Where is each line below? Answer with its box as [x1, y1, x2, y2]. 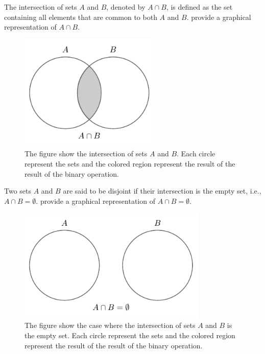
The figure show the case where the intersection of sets [25, 320, 196, 331]
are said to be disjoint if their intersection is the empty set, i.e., [63, 185, 261, 196]
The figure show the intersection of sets [25, 148, 148, 159]
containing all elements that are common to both [4, 11, 157, 22]
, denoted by [106, 2, 146, 12]
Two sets [4, 185, 32, 196]
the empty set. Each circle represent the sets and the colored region [25, 330, 235, 341]
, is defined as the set [166, 2, 233, 12]
